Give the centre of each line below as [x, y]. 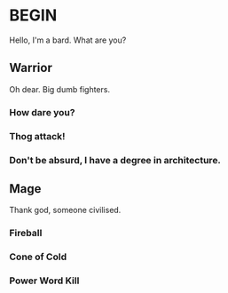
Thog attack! [37, 136]
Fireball [26, 234]
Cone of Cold [38, 257]
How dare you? [42, 112]
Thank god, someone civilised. [65, 210]
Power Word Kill [44, 281]
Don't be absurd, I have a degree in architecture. [115, 160]
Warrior [31, 68]
